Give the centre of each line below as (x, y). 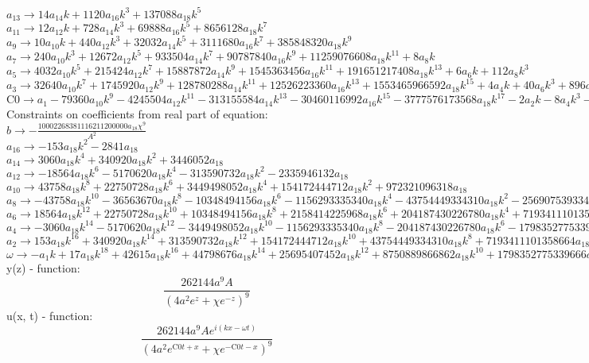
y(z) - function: (43, 267)
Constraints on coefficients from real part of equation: (137, 113)
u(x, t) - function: (50, 316)
